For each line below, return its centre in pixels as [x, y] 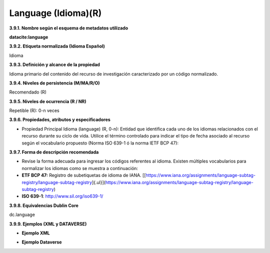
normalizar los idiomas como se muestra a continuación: [80, 168]
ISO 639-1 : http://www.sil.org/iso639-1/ [62, 196]
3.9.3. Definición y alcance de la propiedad [54, 64]
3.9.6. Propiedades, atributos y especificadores [60, 119]
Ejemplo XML [36, 233]
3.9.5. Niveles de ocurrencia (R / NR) [48, 101]
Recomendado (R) [28, 92]
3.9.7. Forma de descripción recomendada [54, 152]
